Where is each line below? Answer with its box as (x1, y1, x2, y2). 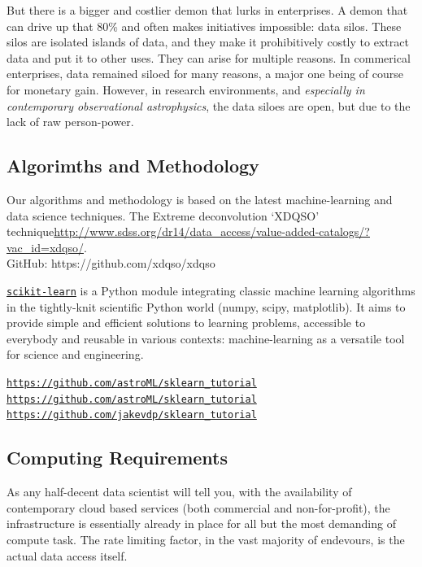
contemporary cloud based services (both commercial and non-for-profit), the (7, 499, 390, 516)
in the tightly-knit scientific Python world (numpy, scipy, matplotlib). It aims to (7, 298, 406, 315)
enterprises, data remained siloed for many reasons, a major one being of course (7, 65, 403, 82)
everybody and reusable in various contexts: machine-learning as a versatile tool (7, 329, 405, 347)
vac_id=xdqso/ (7, 238, 84, 255)
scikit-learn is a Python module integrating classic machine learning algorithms (7, 281, 415, 299)
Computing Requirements (7, 445, 228, 470)
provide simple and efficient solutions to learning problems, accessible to (7, 314, 366, 331)
